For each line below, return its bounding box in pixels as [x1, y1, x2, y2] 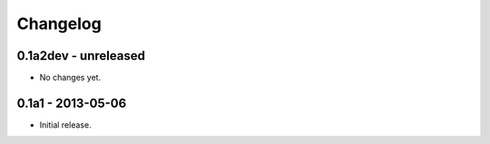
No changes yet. [39, 72, 102, 83]
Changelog [16, 14, 102, 34]
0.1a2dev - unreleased [16, 48, 145, 63]
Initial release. [39, 119, 92, 130]
